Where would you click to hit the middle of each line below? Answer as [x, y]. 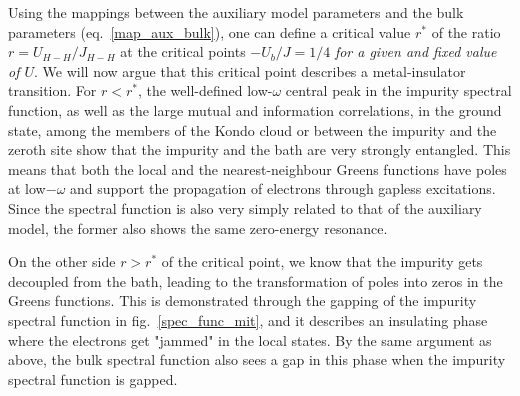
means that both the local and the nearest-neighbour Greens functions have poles [257, 168]
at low [27, 188]
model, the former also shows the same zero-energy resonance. [198, 227]
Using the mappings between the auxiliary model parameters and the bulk [236, 12]
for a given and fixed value [415, 51]
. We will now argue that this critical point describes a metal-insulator [250, 70]
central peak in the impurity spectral [398, 90]
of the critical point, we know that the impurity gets [322, 261]
